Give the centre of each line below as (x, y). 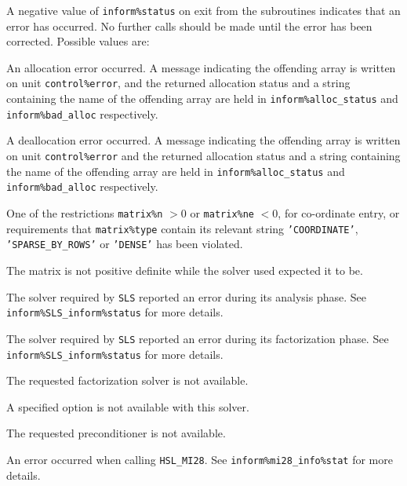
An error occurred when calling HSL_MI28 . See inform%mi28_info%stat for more (200, 459)
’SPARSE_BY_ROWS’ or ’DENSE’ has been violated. (125, 244)
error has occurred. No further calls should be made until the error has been (189, 26)
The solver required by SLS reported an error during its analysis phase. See (186, 296)
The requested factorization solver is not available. (127, 380)
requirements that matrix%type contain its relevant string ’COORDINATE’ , (182, 228)
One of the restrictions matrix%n (85, 212)
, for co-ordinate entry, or (339, 212)
